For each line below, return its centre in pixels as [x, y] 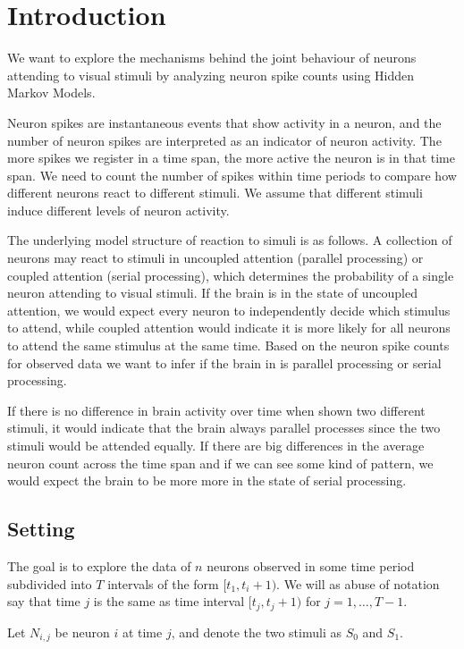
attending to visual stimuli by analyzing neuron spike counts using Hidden [211, 75]
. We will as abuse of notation [358, 583]
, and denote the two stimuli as [256, 632]
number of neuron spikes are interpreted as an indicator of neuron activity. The [224, 140]
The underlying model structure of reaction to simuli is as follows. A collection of [230, 240]
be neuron [82, 632]
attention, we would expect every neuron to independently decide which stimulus [229, 310]
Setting [41, 529]
